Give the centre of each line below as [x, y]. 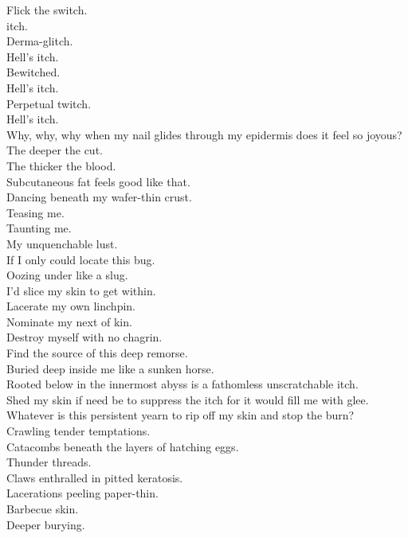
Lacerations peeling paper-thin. [82, 493]
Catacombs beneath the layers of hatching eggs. [123, 446]
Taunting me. [39, 228]
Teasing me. [35, 212]
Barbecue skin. [43, 509]
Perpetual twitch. [49, 103]
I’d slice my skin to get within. [81, 290]
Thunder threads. [49, 462]
